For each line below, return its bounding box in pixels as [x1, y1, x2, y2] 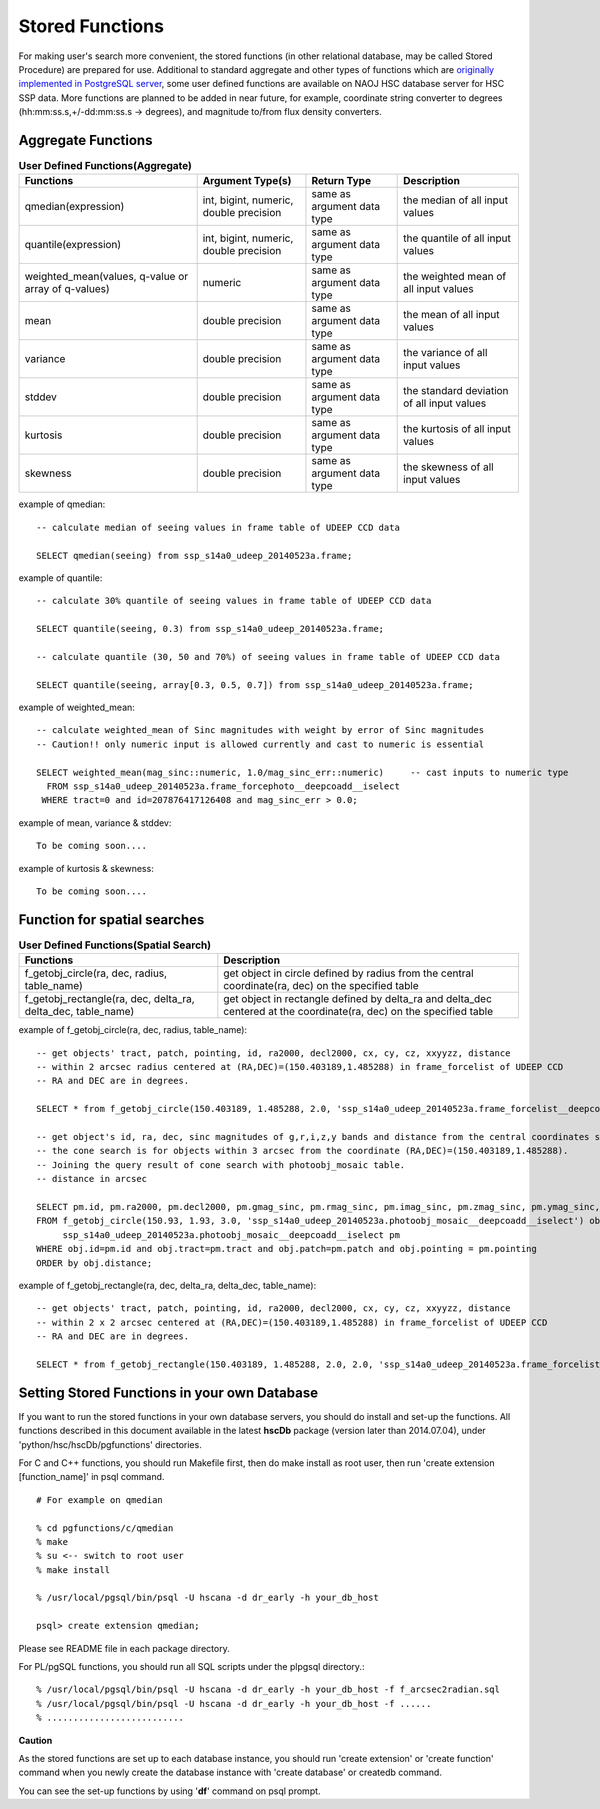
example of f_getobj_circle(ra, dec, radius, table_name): [18, 1024, 248, 1036]
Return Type [311, 174, 372, 188]
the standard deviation [403, 384, 509, 398]
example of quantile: [18, 571, 103, 584]
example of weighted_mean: [18, 701, 135, 714]
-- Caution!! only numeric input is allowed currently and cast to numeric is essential [36, 738, 485, 750]
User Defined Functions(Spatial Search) [18, 938, 212, 952]
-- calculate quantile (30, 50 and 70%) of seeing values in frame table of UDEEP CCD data [36, 651, 500, 662]
